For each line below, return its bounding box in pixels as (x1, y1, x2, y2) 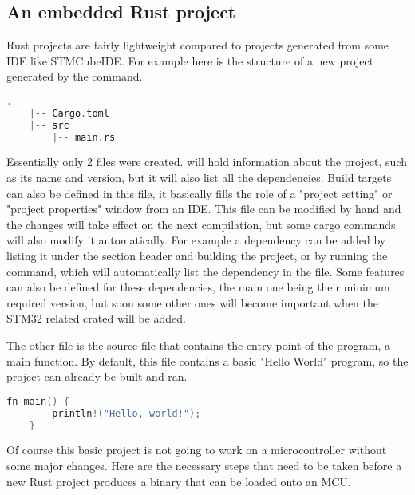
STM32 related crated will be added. (6, 310, 186, 327)
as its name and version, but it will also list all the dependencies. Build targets (6, 169, 392, 186)
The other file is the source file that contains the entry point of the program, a (6, 337, 391, 354)
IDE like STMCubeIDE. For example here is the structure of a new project (6, 52, 374, 69)
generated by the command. (6, 68, 143, 85)
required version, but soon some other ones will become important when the (6, 294, 378, 311)
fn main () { (6, 395, 69, 407)
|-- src (29, 119, 69, 131)
